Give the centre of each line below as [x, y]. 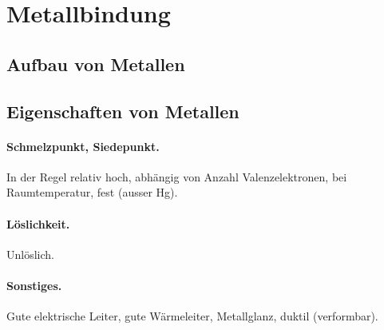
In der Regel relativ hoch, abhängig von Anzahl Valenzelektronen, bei [177, 176]
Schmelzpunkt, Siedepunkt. [83, 146]
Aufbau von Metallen [96, 64]
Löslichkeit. [38, 223]
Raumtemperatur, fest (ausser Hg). [92, 192]
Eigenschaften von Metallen [123, 111]
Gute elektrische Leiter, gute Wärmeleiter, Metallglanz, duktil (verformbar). [192, 316]
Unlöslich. [30, 254]
